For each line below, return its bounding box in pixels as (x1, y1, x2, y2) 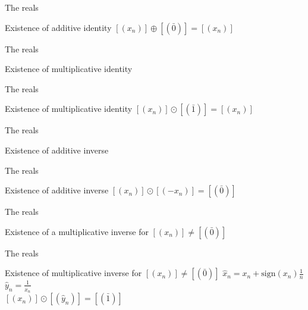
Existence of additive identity (5, 21, 112, 33)
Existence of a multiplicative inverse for (5, 225, 149, 237)
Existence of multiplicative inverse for (5, 267, 142, 279)
